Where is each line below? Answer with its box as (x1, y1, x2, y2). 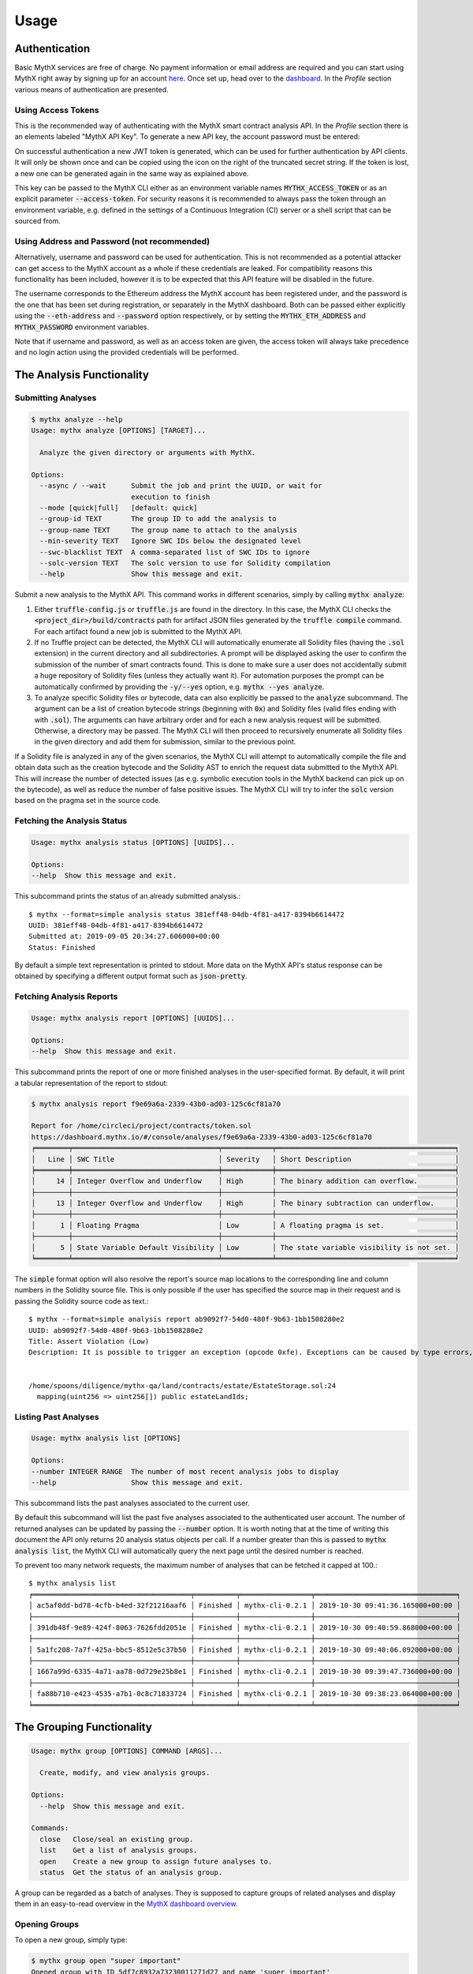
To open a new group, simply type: (14, 1935, 128, 1945)
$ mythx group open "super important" (31, 1957, 181, 1965)
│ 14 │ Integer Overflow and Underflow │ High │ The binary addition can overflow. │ (31, 1177, 460, 1186)
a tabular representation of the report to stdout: (14, 1078, 169, 1087)
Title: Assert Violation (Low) (28, 1337, 150, 1345)
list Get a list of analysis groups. (39, 1846, 198, 1855)
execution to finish (130, 492, 210, 501)
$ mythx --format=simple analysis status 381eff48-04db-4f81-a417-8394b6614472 (28, 910, 345, 919)
